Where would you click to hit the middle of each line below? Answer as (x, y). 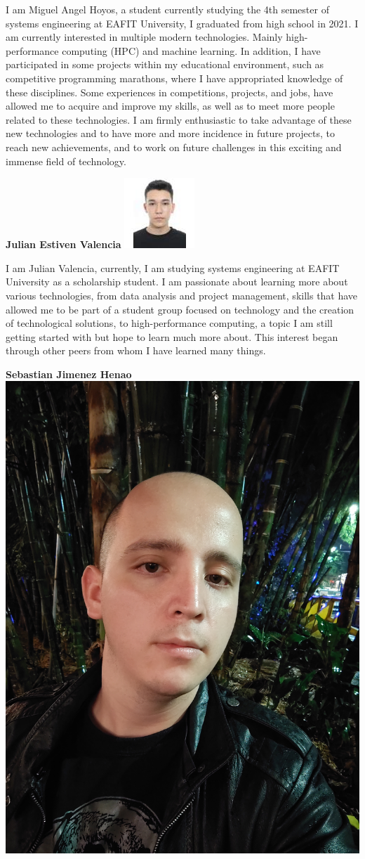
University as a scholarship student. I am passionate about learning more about (177, 282)
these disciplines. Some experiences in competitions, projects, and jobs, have (170, 92)
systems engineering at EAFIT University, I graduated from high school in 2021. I (182, 23)
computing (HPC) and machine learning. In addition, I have (191, 50)
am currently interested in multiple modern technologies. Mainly (144, 37)
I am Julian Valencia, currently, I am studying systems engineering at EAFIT (173, 267)
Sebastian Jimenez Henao (69, 374)
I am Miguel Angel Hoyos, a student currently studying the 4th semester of (167, 9)
